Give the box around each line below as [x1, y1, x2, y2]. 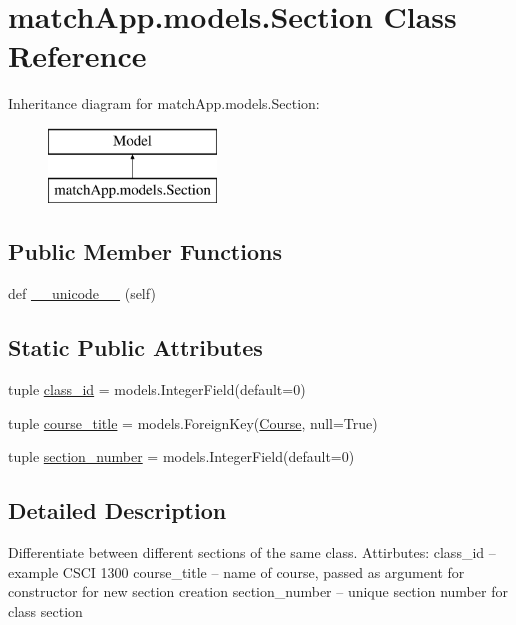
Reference [8, 35, 147, 76]
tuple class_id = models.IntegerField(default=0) [8, 379, 306, 400]
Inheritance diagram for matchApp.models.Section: [8, 93, 320, 114]
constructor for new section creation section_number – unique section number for [8, 581, 508, 602]
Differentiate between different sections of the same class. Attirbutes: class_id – [8, 542, 496, 563]
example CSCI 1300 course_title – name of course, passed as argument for [8, 561, 465, 582]
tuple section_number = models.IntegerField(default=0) [8, 446, 355, 467]
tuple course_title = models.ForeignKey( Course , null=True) [8, 412, 378, 433]
